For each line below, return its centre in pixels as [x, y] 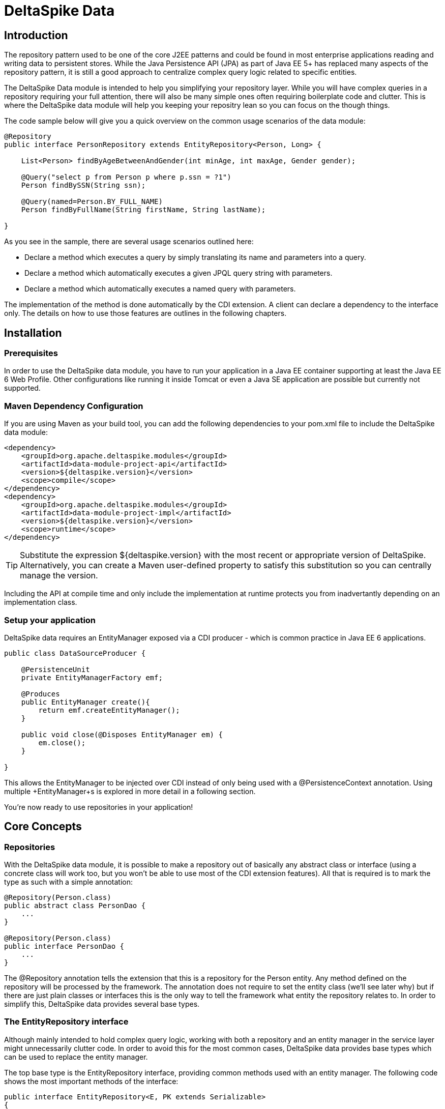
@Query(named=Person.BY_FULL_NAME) [92, 202]
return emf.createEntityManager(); [109, 710]
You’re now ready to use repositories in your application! [99, 807]
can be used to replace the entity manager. [76, 1057]
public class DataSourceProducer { [75, 653]
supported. [22, 388]
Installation [33, 333]
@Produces [40, 694]
